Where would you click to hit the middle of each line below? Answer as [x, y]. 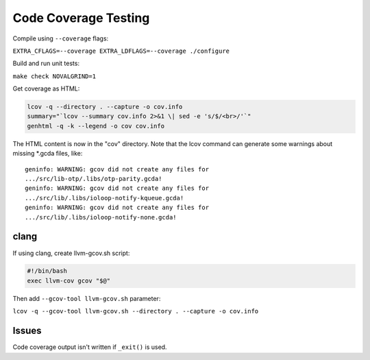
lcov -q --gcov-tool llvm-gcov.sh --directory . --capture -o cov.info [136, 311]
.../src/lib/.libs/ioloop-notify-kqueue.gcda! [104, 198]
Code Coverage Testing [81, 18]
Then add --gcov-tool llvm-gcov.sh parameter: [87, 298]
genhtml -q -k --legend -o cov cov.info [96, 126]
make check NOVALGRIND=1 [54, 76]
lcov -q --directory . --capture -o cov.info [105, 107]
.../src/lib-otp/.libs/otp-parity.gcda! [94, 179]
